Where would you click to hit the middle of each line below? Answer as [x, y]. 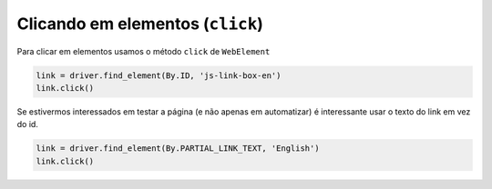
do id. [27, 124]
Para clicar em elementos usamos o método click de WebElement [143, 51]
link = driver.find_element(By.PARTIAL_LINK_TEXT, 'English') [178, 149]
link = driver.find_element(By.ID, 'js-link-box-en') [159, 75]
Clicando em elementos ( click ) [140, 24]
